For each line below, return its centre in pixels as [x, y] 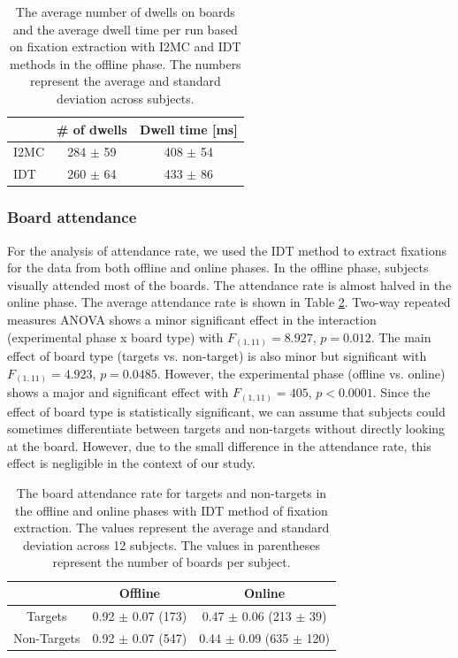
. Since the [401, 392]
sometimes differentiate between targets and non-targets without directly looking [226, 428]
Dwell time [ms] [188, 129]
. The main [401, 337]
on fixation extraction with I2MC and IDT [126, 46]
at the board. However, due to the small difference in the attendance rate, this [219, 445]
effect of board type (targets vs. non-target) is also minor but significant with [217, 356]
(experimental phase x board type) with [115, 337]
